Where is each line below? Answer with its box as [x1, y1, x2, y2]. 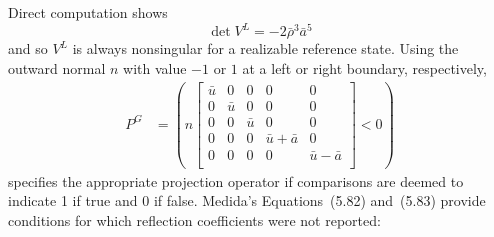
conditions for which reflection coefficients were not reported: [8, 209, 381, 230]
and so [8, 38, 48, 59]
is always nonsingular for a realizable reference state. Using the [72, 38, 459, 59]
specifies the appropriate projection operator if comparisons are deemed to [8, 170, 464, 191]
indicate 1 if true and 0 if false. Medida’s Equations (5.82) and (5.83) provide [8, 190, 486, 211]
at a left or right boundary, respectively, [242, 57, 487, 78]
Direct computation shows [8, 2, 168, 22]
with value [123, 57, 187, 78]
